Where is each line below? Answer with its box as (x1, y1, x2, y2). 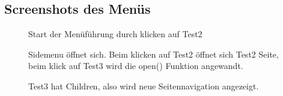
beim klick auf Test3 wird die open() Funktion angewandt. (28, 59, 243, 72)
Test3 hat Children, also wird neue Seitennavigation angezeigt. (28, 79, 259, 92)
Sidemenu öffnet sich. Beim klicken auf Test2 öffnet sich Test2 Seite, (28, 47, 279, 60)
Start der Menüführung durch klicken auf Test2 (28, 28, 202, 40)
